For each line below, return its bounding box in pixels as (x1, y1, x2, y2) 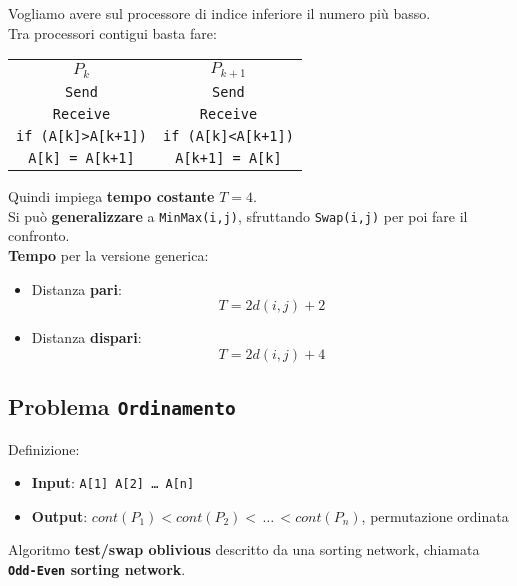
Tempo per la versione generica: (8, 244, 209, 265)
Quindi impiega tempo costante (8, 186, 215, 207)
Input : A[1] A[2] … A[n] (31, 472, 195, 493)
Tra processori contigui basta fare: (8, 22, 217, 43)
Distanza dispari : (31, 327, 142, 348)
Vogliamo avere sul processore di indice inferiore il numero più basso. (8, 3, 431, 23)
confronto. (8, 225, 70, 246)
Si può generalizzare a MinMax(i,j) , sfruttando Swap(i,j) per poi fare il (8, 205, 468, 226)
